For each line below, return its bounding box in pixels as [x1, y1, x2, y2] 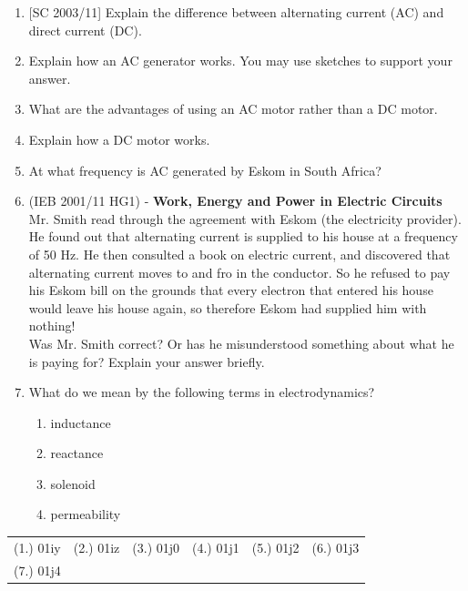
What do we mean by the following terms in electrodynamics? [28, 382, 375, 402]
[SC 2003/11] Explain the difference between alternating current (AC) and [28, 3, 444, 21]
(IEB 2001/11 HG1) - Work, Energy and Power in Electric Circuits [28, 191, 443, 210]
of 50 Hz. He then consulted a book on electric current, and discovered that [28, 244, 451, 263]
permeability [50, 504, 121, 524]
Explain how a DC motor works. [28, 129, 210, 148]
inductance [50, 413, 111, 432]
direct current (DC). [28, 20, 142, 39]
